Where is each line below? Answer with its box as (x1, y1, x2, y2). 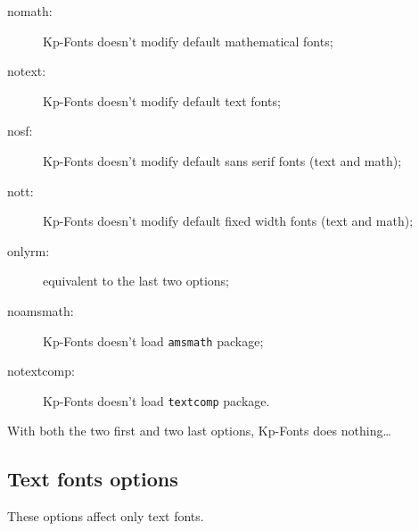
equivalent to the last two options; (43, 271, 229, 290)
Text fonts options (7, 465, 178, 493)
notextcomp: (7, 361, 75, 380)
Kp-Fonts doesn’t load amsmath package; (43, 331, 264, 350)
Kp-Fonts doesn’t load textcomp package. (43, 391, 270, 410)
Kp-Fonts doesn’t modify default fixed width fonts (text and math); (43, 212, 414, 230)
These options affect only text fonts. (7, 507, 204, 526)
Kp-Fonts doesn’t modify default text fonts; (43, 91, 281, 110)
